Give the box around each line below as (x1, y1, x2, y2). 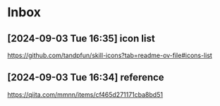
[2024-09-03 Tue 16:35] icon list (7, 33, 155, 45)
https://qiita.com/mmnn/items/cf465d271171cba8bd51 (7, 90, 164, 99)
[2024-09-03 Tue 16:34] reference (7, 71, 164, 83)
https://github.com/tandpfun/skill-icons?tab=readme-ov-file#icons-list (7, 51, 213, 59)
